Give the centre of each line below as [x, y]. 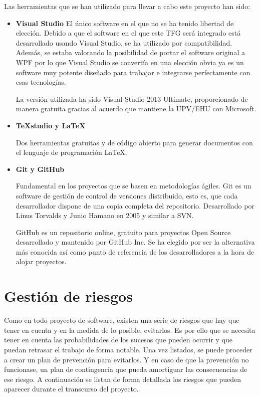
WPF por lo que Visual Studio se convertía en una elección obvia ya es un [130, 62]
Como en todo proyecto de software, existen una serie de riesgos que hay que [122, 320]
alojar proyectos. [41, 261]
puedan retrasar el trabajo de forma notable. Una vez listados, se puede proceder [128, 349]
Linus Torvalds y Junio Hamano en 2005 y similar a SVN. [105, 215]
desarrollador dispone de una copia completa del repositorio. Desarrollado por [135, 205]
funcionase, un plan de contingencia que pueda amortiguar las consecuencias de [126, 369]
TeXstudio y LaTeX [51, 125]
